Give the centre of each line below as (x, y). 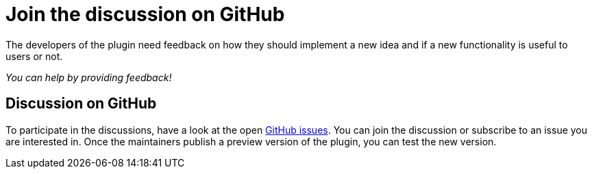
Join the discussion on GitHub (145, 14)
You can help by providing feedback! (89, 77)
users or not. (34, 56)
